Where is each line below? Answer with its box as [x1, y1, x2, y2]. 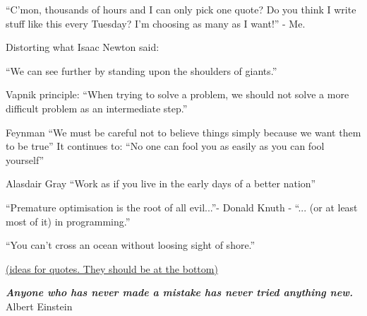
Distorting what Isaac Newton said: [6, 40, 160, 54]
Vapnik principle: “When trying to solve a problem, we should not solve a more [6, 87, 349, 102]
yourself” [6, 152, 44, 167]
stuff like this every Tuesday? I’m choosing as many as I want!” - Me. [6, 16, 306, 30]
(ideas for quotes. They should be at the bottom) [6, 261, 218, 276]
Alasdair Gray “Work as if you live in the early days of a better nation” [6, 176, 316, 191]
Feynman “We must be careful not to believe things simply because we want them [6, 124, 361, 139]
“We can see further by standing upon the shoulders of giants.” [6, 63, 277, 78]
